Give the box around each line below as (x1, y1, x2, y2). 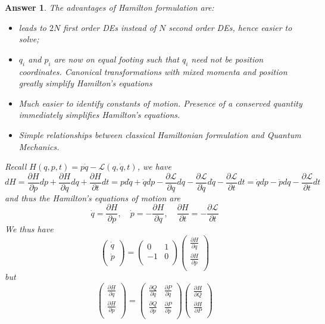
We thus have (5, 223, 54, 235)
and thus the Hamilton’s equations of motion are (5, 191, 181, 204)
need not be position (191, 52, 264, 65)
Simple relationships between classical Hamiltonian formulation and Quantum (18, 128, 301, 141)
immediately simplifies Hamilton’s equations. (18, 108, 180, 121)
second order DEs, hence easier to (168, 21, 292, 33)
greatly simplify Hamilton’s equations (18, 77, 152, 89)
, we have (137, 160, 171, 173)
